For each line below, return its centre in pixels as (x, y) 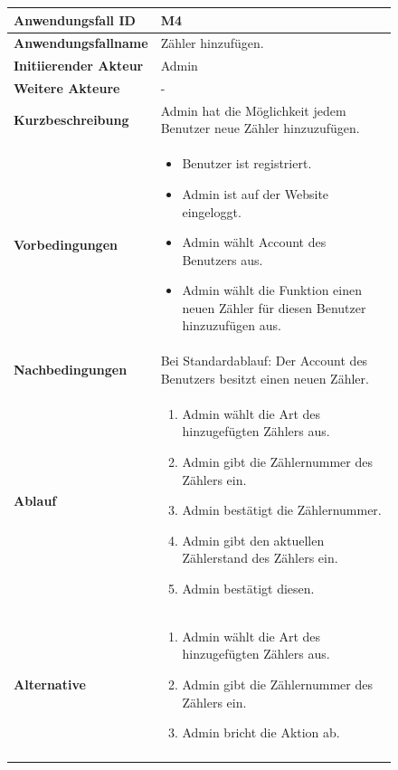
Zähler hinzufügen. (212, 43)
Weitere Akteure (67, 88)
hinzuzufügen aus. (232, 325)
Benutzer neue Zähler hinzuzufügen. (260, 128)
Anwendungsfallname (81, 43)
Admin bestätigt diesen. (248, 588)
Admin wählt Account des (254, 242)
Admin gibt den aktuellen (253, 540)
